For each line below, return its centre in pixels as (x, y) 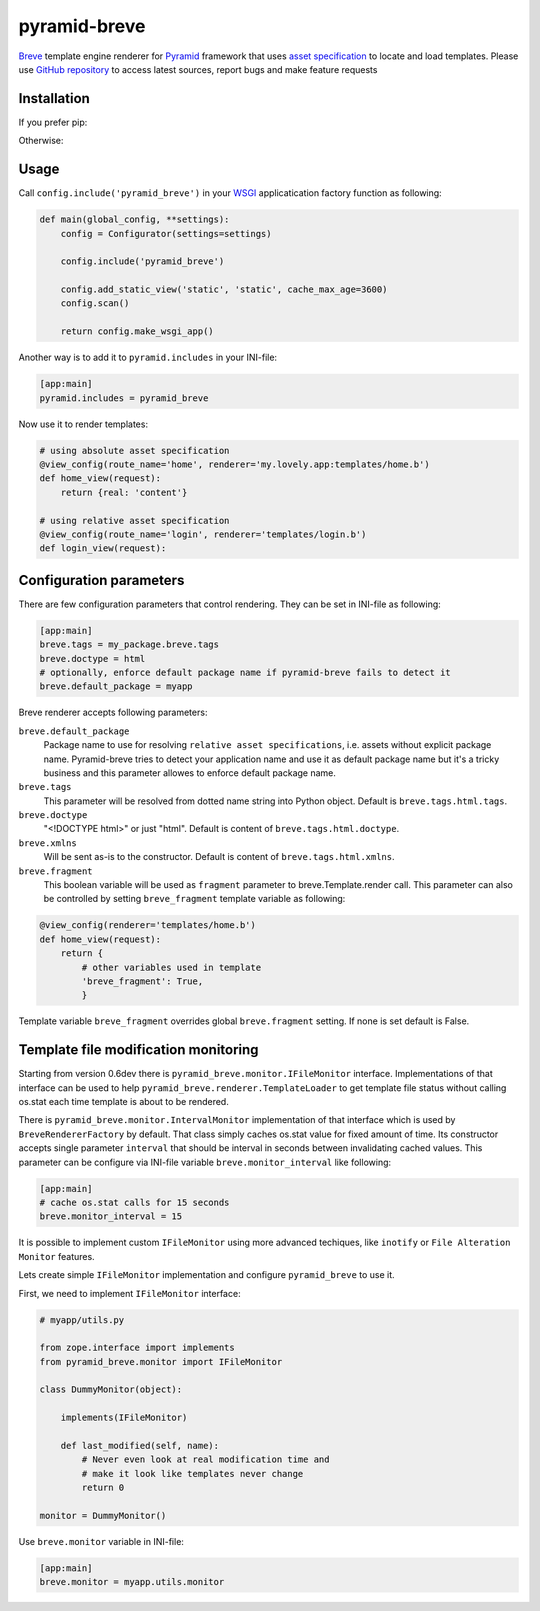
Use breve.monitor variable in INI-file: (101, 1541)
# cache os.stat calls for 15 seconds (134, 1202)
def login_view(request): (103, 548)
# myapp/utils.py (82, 1319)
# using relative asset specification (134, 520)
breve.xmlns (47, 843)
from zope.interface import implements (137, 1348)
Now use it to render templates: (83, 424)
